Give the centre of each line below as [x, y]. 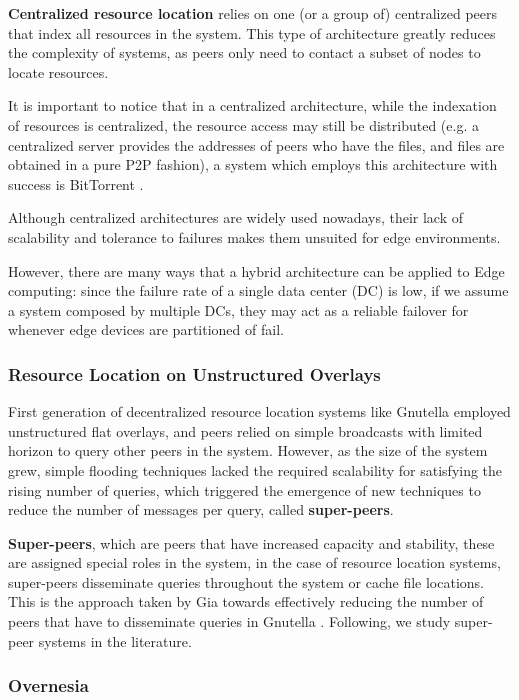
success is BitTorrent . [76, 183]
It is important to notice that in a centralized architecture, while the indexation [252, 105]
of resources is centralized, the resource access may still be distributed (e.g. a [243, 124]
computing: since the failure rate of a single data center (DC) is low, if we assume [258, 290]
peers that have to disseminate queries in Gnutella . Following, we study [229, 621]
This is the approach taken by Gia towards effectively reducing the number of [246, 601]
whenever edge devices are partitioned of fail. [146, 329]
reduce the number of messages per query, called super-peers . [201, 509]
